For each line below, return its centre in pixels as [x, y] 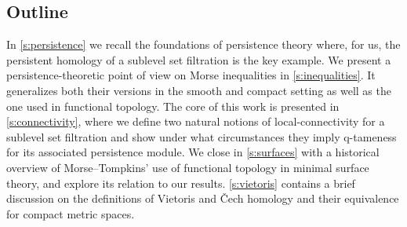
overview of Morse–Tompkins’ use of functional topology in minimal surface [188, 167]
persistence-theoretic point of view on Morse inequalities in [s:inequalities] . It [191, 75]
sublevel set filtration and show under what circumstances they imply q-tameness [202, 136]
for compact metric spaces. [71, 213]
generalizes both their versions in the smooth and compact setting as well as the [199, 90]
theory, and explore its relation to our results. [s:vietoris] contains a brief [181, 183]
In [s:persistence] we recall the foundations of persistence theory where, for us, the [203, 44]
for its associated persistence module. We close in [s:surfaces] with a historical [193, 152]
